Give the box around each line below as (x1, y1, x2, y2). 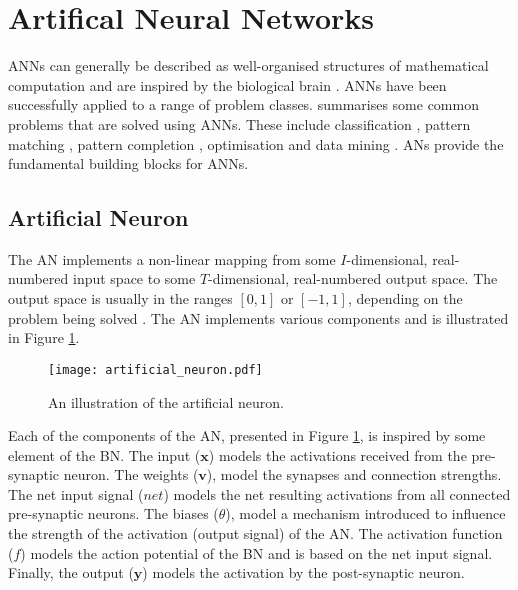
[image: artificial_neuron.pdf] (48, 362, 263, 377)
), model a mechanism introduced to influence (225, 503, 506, 524)
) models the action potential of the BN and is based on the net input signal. (20, 542, 493, 563)
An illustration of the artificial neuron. (48, 391, 284, 412)
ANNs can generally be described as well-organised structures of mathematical (8, 55, 489, 76)
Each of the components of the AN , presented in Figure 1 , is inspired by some (8, 425, 486, 446)
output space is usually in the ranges (8, 288, 233, 309)
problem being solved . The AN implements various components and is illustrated (8, 307, 509, 328)
